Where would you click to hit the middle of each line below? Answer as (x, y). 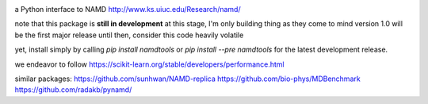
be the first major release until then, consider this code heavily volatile (129, 35)
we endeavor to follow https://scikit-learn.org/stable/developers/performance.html (149, 64)
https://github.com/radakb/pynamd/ (73, 90)
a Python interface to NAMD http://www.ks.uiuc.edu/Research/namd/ (128, 9)
